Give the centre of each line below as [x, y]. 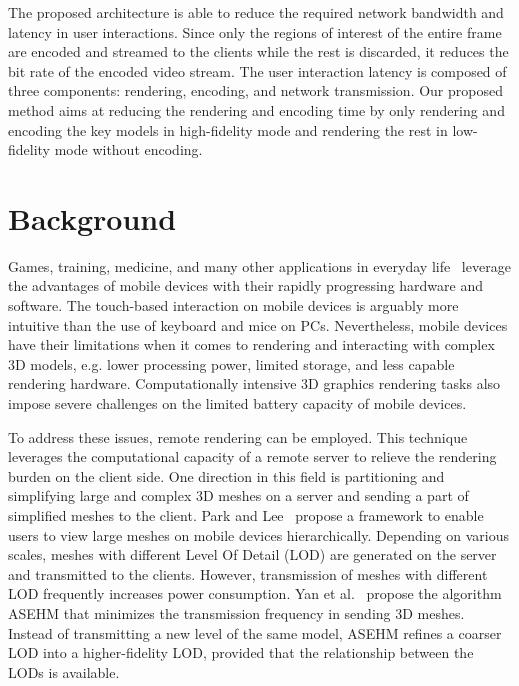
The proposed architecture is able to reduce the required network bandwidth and [256, 12]
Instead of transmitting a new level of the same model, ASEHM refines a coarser [255, 632]
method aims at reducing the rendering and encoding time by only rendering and [256, 109]
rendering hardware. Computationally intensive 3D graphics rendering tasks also [254, 383]
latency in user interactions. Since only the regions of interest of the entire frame [255, 31]
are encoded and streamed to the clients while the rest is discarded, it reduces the [258, 51]
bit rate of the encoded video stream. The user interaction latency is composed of [257, 70]
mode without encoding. [128, 149]
